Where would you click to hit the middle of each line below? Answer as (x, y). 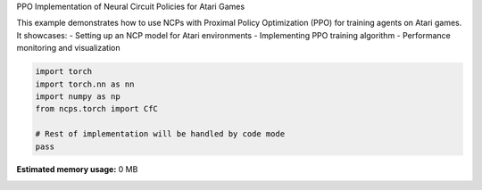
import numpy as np (78, 96)
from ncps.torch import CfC (96, 109)
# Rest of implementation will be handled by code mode (160, 134)
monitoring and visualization (68, 48)
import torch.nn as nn (85, 84)
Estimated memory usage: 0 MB (77, 169)
